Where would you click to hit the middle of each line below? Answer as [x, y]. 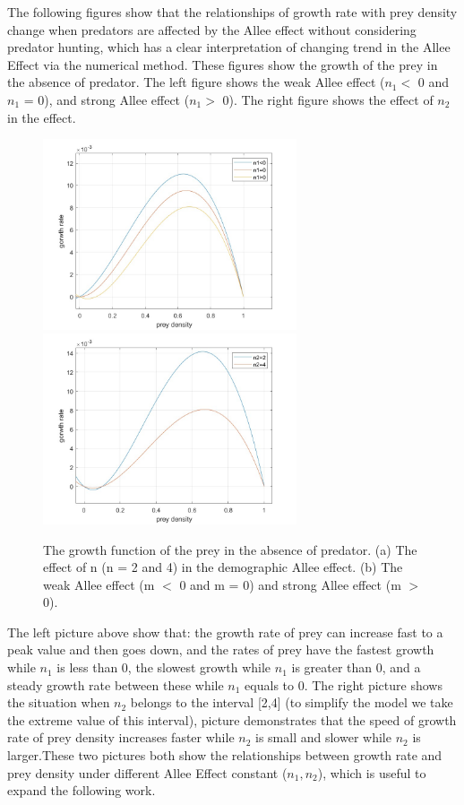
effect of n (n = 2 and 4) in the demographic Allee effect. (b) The [223, 567]
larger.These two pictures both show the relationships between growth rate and [225, 755]
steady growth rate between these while [116, 684]
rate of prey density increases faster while [121, 737]
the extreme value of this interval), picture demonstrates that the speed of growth [232, 719]
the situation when [59, 702]
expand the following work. [82, 790]
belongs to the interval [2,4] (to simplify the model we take [292, 702]
